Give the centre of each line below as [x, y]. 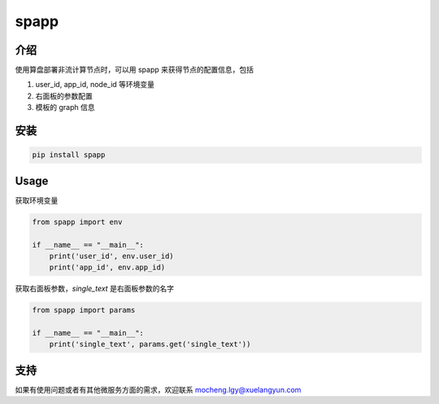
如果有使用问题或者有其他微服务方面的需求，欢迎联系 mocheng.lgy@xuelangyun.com [158, 389]
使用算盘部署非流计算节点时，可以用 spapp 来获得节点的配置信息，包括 [134, 70]
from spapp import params [84, 310]
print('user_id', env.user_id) [111, 256]
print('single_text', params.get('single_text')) [150, 345]
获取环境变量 [37, 200]
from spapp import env [77, 222]
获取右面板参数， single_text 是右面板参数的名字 [95, 288]
